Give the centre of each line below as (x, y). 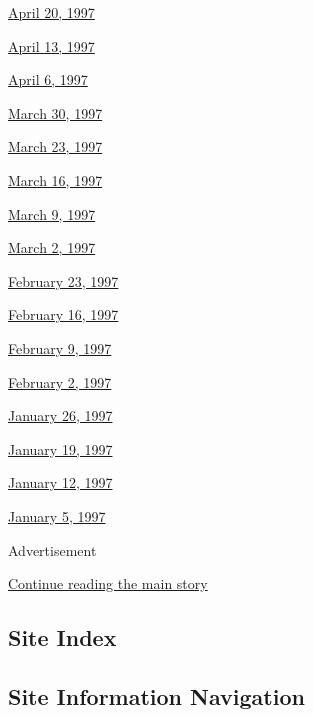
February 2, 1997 (60, 381)
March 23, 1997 (55, 146)
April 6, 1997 (48, 79)
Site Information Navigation (156, 695)
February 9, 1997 (60, 347)
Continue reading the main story (108, 583)
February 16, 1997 (63, 314)
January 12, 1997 (60, 482)
